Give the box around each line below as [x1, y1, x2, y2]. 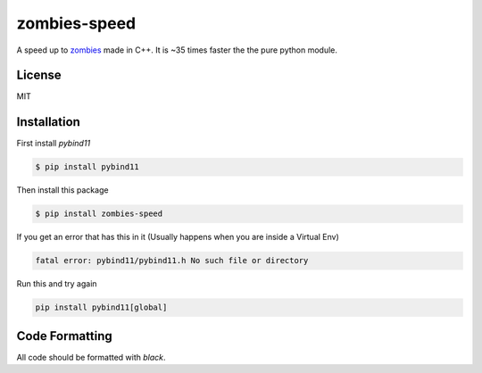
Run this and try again [16, 278, 97, 289]
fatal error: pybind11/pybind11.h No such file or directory [35, 255, 309, 266]
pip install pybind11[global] [35, 303, 168, 312]
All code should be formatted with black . [16, 352, 166, 362]
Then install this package [16, 185, 109, 195]
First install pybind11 [16, 138, 91, 149]
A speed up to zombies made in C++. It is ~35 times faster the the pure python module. [16, 45, 338, 55]
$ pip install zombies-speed [35, 209, 163, 219]
